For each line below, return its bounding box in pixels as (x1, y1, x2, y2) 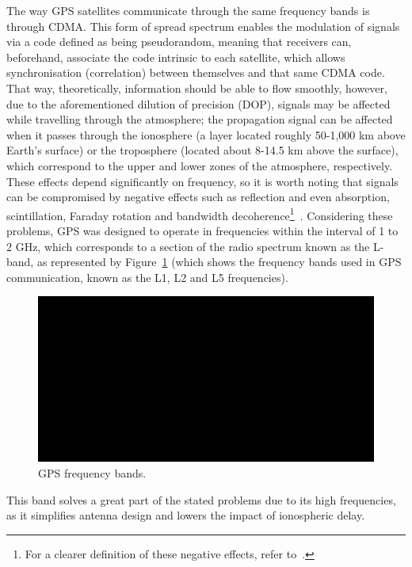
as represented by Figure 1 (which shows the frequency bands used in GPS (36, 253, 402, 270)
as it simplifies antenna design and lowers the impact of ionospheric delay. (6, 507, 365, 523)
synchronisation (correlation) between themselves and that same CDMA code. (6, 64, 385, 81)
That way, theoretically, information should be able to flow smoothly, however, (6, 79, 387, 96)
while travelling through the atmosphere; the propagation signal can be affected (6, 111, 393, 127)
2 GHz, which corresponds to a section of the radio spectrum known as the (6, 238, 370, 254)
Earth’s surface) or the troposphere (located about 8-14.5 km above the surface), (6, 142, 399, 158)
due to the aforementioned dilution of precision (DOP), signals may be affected (6, 95, 391, 112)
